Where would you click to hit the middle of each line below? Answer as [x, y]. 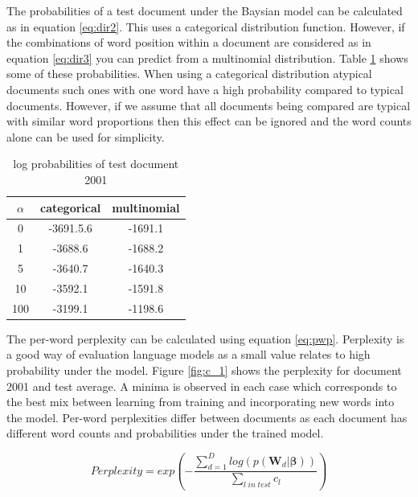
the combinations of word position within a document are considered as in [189, 42]
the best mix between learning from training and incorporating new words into [201, 402]
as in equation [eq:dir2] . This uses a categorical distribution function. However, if [206, 26]
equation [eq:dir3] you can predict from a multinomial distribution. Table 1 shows [207, 58]
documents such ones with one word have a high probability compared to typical [205, 89]
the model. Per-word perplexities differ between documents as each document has [207, 417]
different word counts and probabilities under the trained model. [165, 433]
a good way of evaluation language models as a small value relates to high [189, 354]
